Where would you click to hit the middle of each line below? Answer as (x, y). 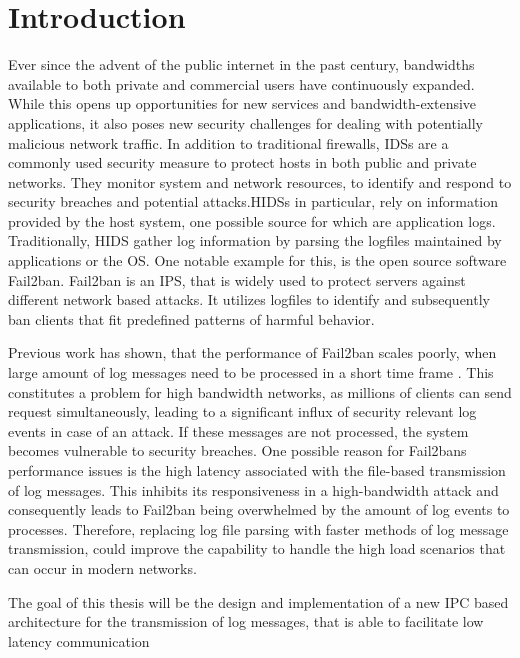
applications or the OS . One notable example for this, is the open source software (257, 260)
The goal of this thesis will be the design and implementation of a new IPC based (258, 601)
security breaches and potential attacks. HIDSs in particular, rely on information (253, 201)
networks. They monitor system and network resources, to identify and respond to (260, 181)
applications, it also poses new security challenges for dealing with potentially (245, 122)
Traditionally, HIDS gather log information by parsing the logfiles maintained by (255, 240)
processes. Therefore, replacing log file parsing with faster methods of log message (258, 528)
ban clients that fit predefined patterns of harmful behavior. (191, 318)
